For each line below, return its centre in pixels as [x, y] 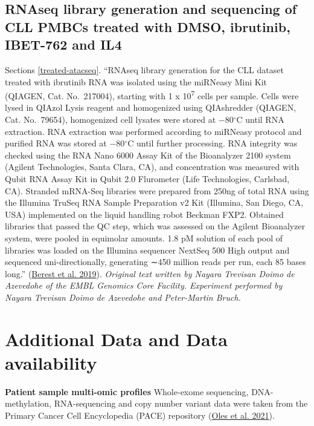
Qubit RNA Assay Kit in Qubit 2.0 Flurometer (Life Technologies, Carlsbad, [147, 178]
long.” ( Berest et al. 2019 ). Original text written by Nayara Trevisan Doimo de [150, 273]
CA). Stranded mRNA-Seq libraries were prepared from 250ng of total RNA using [157, 190]
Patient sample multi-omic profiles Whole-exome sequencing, [127, 391]
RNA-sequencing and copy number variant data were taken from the [181, 403]
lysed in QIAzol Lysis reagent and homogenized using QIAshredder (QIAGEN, [151, 107]
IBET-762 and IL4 [63, 44]
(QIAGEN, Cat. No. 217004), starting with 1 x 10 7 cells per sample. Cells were [152, 95]
